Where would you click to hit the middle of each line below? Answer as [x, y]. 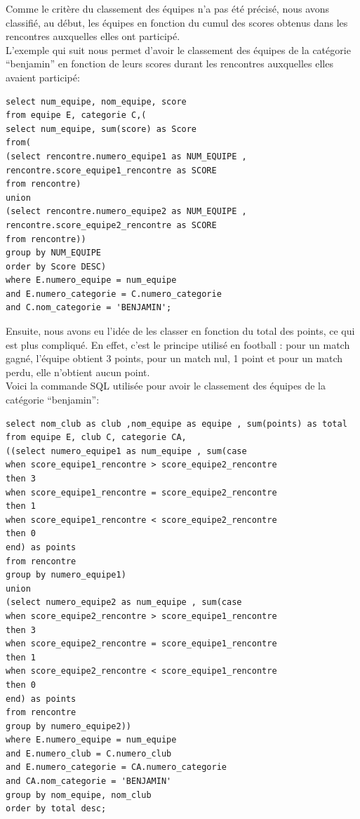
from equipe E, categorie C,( [76, 115]
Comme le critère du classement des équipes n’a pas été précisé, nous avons [168, 8]
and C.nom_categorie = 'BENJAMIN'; [89, 308]
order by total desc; [56, 809]
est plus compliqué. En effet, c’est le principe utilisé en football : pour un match [178, 344]
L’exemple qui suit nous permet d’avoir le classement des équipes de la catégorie [178, 49]
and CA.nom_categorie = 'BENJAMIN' [89, 781]
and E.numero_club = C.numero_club [89, 753]
